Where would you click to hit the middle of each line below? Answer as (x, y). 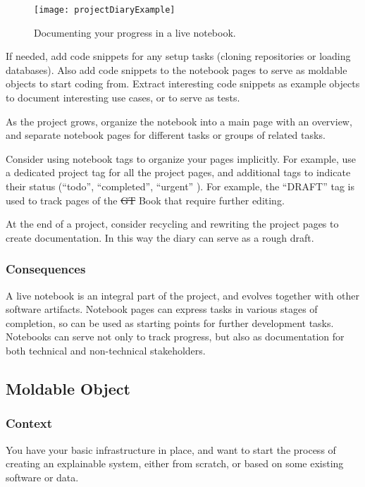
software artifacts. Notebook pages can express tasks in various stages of (162, 309)
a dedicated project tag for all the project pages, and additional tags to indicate (178, 172)
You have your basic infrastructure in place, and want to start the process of (171, 449)
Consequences (46, 269)
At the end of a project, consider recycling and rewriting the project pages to (172, 224)
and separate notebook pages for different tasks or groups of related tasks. (166, 135)
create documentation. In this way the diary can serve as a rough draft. (160, 237)
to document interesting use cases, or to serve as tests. (123, 98)
